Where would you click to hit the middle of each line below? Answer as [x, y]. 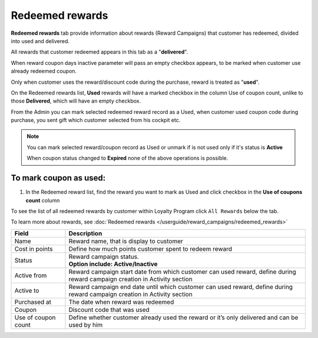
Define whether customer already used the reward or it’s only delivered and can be [183, 317]
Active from [31, 275]
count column [43, 200]
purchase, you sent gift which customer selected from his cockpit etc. [96, 120]
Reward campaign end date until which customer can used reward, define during [181, 287]
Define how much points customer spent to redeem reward [150, 249]
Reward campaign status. [104, 257]
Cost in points [34, 249]
